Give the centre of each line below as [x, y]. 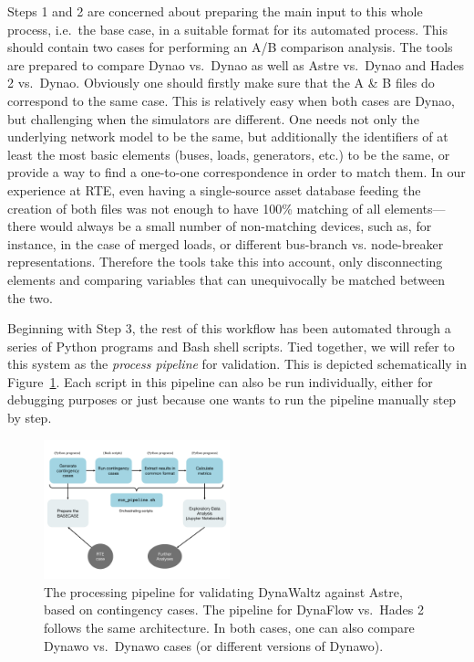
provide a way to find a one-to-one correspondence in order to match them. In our [237, 172]
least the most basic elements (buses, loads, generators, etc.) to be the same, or [229, 154]
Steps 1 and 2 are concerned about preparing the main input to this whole [215, 11]
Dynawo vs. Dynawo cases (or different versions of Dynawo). [214, 645]
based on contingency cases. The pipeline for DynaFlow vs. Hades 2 [234, 609]
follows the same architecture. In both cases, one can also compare [229, 628]
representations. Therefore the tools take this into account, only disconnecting [225, 262]
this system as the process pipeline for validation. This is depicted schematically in [237, 364]
